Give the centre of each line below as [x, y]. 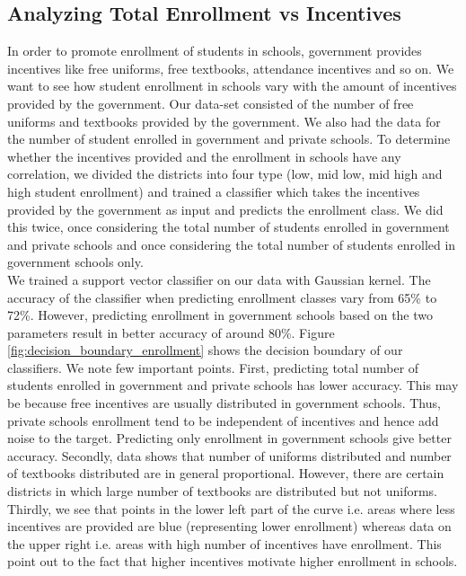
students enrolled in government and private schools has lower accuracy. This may [233, 385]
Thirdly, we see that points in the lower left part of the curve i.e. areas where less [231, 508]
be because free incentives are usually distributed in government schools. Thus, [224, 403]
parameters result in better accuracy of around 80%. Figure [171, 332]
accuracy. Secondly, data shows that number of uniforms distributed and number [229, 455]
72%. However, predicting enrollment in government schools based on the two [220, 315]
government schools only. [75, 262]
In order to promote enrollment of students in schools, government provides [215, 51]
